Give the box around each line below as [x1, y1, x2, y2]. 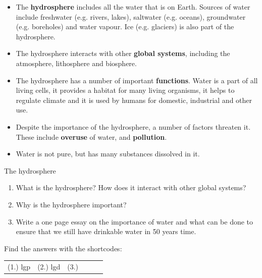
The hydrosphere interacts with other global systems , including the [16, 48, 230, 59]
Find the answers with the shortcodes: [4, 243, 122, 253]
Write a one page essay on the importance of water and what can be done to [16, 216, 253, 227]
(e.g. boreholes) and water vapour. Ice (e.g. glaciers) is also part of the [16, 21, 234, 32]
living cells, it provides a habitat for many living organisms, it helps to [16, 85, 235, 95]
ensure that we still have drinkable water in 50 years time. [16, 226, 196, 237]
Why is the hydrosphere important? [16, 199, 127, 209]
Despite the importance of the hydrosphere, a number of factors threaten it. [16, 121, 251, 132]
